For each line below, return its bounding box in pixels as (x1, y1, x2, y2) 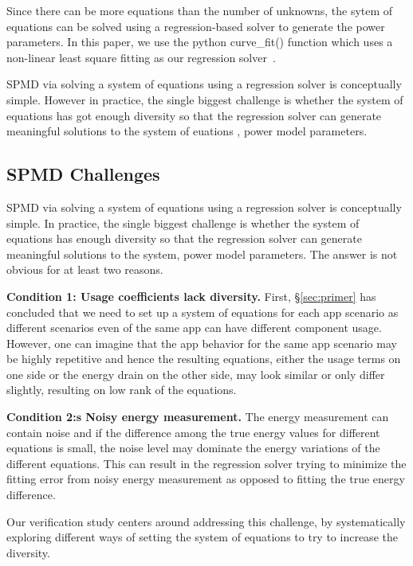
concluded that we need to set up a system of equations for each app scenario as (6, 303, 399, 320)
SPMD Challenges (6, 162, 160, 186)
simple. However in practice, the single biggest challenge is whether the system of (6, 91, 403, 107)
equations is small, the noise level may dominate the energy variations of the (6, 439, 380, 456)
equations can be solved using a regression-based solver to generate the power (6, 18, 385, 34)
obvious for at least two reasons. (6, 261, 163, 278)
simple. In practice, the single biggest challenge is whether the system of (6, 214, 360, 231)
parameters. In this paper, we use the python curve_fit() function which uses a (6, 33, 393, 50)
